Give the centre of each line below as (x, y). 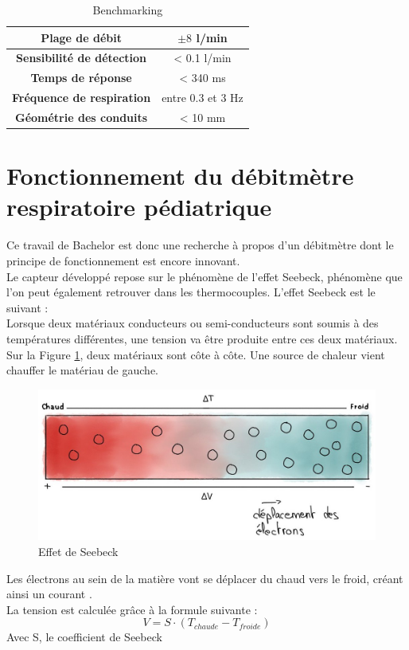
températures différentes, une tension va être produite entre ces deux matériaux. (202, 338)
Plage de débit (81, 37)
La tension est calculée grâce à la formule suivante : (132, 609)
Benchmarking (128, 10)
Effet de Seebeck (78, 552)
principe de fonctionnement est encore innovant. (123, 260)
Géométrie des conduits (81, 117)
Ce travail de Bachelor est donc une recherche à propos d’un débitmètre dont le (200, 245)
